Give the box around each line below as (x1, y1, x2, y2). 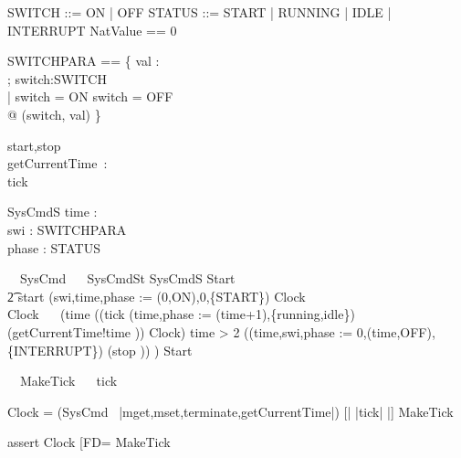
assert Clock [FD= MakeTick (7, 432, 171, 452)
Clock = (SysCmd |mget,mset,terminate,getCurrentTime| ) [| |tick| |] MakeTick (7, 401, 454, 421)
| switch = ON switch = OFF (7, 87, 173, 106)
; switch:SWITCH (7, 69, 107, 88)
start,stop (7, 135, 61, 154)
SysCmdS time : (7, 202, 98, 221)
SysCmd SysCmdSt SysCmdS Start (19, 269, 236, 288)
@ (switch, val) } (7, 104, 101, 123)
